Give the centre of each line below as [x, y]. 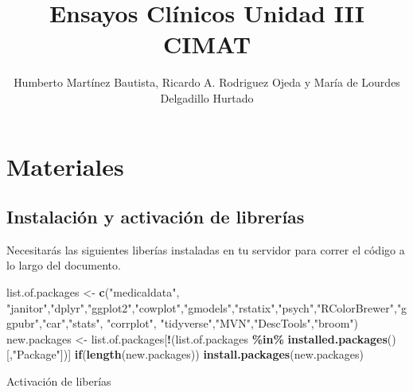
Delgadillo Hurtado [207, 97]
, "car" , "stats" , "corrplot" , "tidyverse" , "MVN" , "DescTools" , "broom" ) [199, 323]
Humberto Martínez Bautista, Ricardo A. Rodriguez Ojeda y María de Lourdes [207, 82]
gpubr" [23, 323]
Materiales [65, 166]
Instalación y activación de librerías [156, 217]
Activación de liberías [59, 381]
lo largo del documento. [64, 265]
